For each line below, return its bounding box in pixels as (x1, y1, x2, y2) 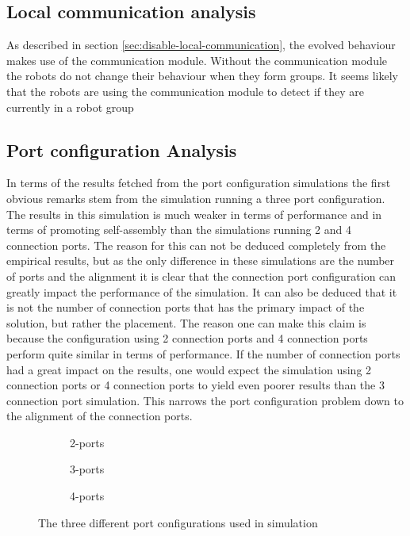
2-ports (70, 434, 105, 450)
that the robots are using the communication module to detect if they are (6, 82, 364, 99)
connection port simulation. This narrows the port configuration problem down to (6, 392, 404, 408)
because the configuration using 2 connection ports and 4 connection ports (6, 330, 368, 346)
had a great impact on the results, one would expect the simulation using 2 (6, 361, 372, 377)
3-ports (70, 461, 105, 477)
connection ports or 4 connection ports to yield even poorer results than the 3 (6, 377, 385, 393)
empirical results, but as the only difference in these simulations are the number (6, 252, 395, 269)
